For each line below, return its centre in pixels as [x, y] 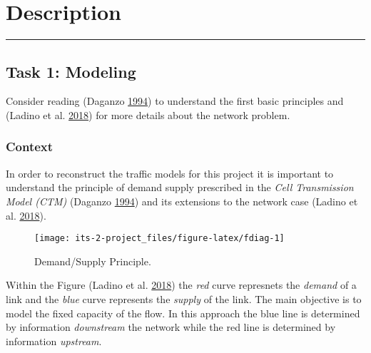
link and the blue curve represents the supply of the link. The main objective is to [184, 298]
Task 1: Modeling [71, 71]
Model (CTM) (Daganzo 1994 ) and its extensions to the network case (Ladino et [182, 201]
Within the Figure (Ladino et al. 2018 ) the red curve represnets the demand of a [181, 285]
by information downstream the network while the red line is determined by [171, 327]
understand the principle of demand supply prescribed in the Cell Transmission [180, 187]
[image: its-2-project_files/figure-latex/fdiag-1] [159, 239]
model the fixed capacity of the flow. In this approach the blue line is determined [183, 313]
